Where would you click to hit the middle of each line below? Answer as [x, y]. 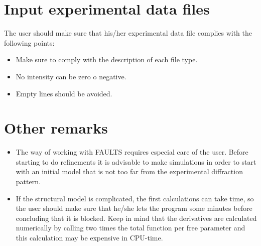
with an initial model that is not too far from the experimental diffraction [129, 171]
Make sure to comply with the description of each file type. [107, 59]
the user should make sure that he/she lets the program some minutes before [134, 208]
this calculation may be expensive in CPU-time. [89, 237]
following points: [29, 42]
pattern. [28, 181]
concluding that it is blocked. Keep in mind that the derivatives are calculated [136, 218]
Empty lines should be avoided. [64, 93]
